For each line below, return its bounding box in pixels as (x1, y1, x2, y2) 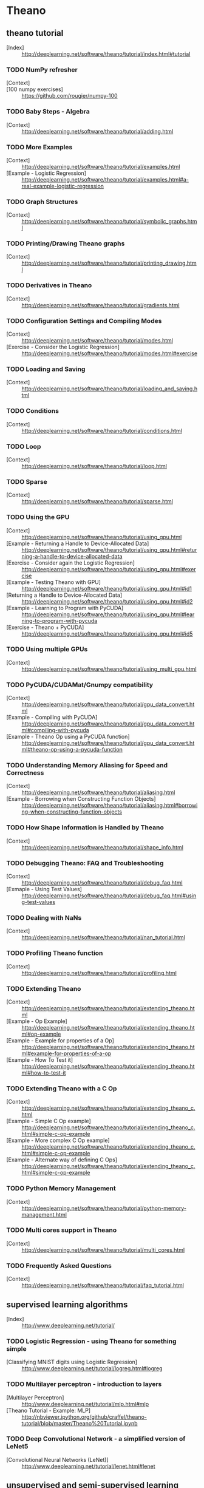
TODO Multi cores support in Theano (6, 1226, 117, 1234)
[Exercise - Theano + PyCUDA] (6, 623, 84, 631)
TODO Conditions (6, 407, 59, 415)
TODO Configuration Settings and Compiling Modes (6, 316, 162, 325)
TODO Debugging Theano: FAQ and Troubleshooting (6, 858, 164, 867)
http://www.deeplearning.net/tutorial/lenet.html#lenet (21, 1463, 155, 1470)
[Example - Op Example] (6, 1017, 68, 1025)
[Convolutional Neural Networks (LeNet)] (6, 1456, 109, 1463)
